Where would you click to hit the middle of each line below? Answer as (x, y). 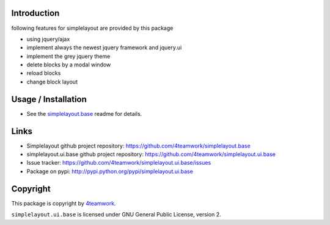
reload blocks (44, 73)
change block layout (52, 82)
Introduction (35, 13)
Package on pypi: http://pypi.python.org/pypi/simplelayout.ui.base (110, 171)
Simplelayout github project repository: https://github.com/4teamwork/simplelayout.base (138, 146)
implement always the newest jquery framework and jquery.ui (104, 48)
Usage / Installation (49, 99)
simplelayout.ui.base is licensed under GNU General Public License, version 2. (116, 215)
